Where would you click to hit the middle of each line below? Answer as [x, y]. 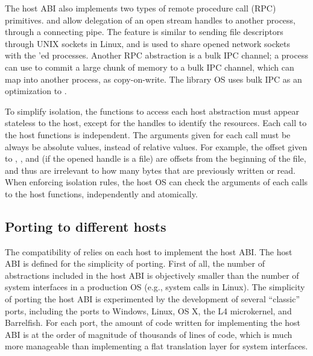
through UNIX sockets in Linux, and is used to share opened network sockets [147, 43]
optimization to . [36, 91]
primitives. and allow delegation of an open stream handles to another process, [150, 20]
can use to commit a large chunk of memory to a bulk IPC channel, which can [150, 67]
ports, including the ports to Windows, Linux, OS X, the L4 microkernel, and [148, 310]
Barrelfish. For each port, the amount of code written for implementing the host [153, 323]
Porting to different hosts [86, 226]
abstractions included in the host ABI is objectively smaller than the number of [152, 275]
